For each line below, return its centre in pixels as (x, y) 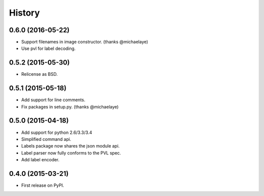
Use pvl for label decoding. (48, 48)
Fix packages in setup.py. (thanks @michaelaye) (70, 107)
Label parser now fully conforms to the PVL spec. (71, 153)
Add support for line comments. (53, 100)
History (24, 13)
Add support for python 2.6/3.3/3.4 (57, 132)
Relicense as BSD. (40, 74)
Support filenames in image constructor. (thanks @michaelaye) (85, 42)
